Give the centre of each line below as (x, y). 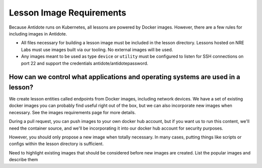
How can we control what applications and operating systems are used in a (124, 77)
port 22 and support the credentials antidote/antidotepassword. (85, 63)
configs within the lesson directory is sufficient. (56, 144)
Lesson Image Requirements (67, 13)
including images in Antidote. (38, 34)
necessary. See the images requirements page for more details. (72, 112)
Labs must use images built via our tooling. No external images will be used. (97, 50)
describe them (24, 160)
